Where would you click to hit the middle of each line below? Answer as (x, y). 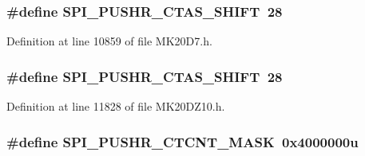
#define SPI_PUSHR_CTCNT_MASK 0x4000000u (182, 141)
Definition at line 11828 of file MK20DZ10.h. (116, 106)
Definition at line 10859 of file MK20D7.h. (109, 41)
